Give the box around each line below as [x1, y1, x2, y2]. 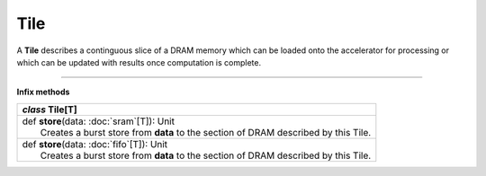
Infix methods [16, 86, 70, 98]
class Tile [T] [22, 103, 77, 116]
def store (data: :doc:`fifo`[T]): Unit [22, 137, 168, 150]
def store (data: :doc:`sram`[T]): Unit [22, 115, 175, 128]
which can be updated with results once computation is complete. [16, 57, 261, 67]
